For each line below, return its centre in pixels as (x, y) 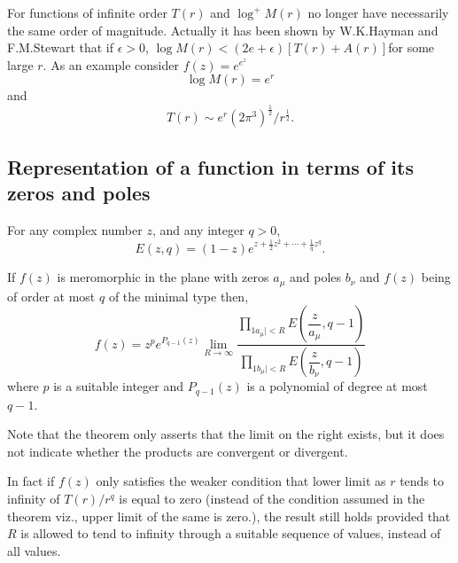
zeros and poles (79, 193)
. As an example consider (111, 64)
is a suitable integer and (118, 386)
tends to (422, 481)
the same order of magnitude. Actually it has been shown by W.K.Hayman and (223, 30)
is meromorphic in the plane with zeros (163, 277)
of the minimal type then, (179, 296)
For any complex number (75, 229)
